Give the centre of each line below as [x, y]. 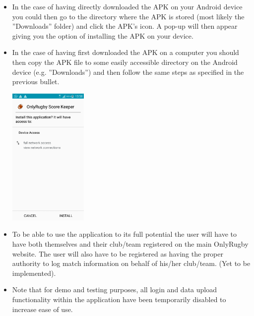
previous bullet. [36, 81]
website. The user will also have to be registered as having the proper [118, 253]
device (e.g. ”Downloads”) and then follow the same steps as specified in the [128, 72]
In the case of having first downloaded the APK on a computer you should [126, 52]
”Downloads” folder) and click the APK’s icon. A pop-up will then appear [125, 26]
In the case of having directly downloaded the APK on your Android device [127, 6]
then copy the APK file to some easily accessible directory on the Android [125, 62]
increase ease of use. [42, 309]
